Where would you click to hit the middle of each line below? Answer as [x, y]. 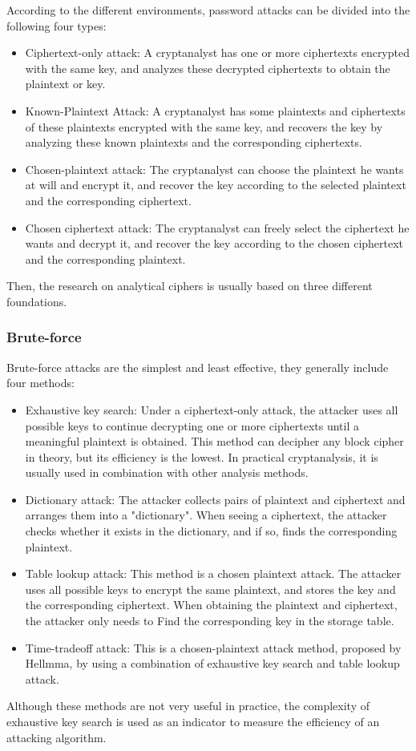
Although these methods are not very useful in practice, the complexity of [188, 706]
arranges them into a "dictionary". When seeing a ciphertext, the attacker [206, 515]
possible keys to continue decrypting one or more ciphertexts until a [192, 425]
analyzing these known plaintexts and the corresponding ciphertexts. [194, 142]
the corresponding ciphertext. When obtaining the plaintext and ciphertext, [211, 605]
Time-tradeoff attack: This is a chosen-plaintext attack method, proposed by [213, 647]
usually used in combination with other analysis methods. [167, 472]
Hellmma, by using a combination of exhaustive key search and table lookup [212, 663]
